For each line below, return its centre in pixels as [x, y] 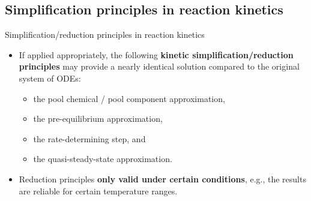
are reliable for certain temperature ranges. [98, 190]
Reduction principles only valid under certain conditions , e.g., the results [162, 178]
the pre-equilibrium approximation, [98, 118]
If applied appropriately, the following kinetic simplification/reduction [156, 54]
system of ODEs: [50, 78]
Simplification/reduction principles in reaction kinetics [105, 34]
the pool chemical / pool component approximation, [129, 98]
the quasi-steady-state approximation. [103, 159]
